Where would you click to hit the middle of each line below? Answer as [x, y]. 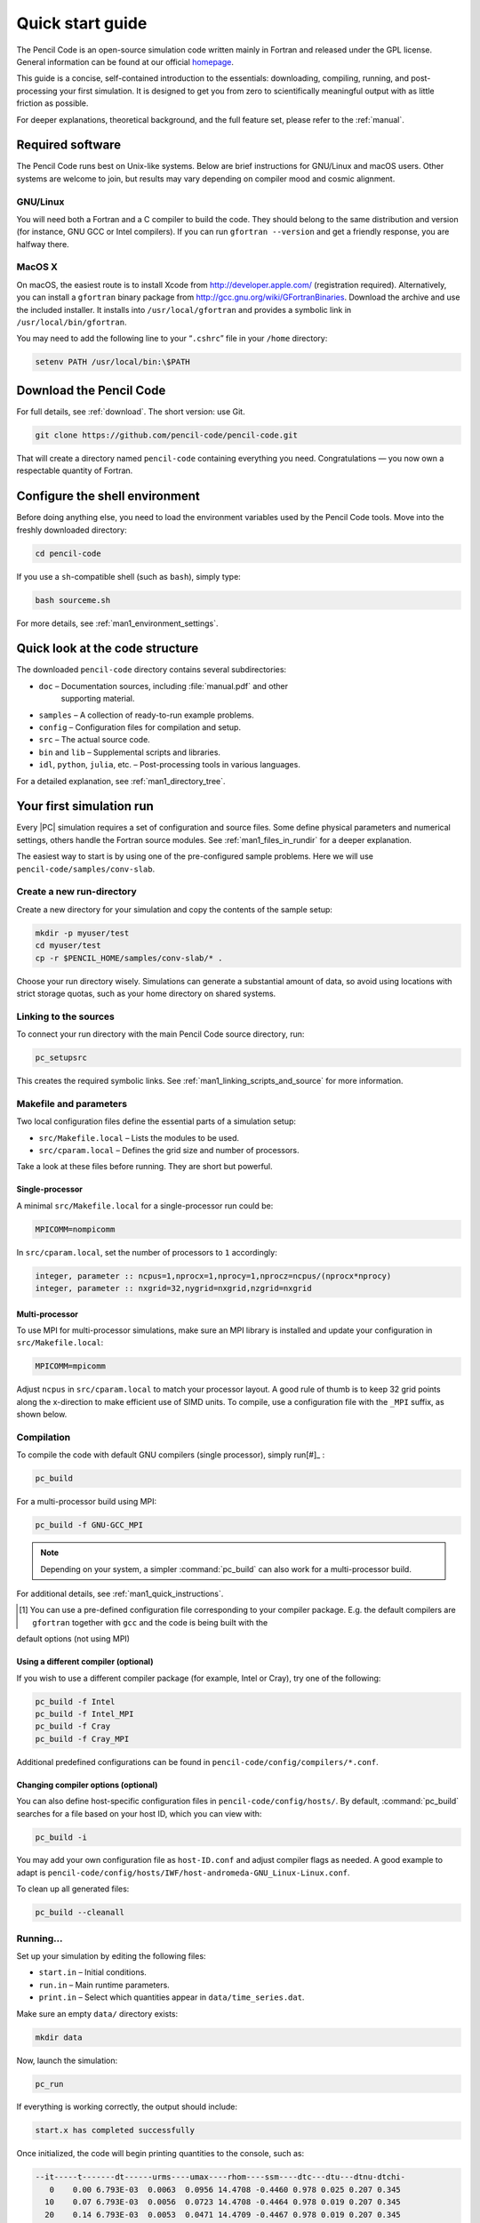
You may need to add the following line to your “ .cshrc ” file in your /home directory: [172, 339]
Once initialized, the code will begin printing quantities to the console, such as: [160, 2154]
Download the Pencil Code [91, 390]
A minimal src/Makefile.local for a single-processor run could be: [145, 1206]
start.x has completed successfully [115, 2131]
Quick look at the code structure [108, 649]
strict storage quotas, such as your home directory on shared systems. [146, 993]
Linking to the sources [65, 1016]
